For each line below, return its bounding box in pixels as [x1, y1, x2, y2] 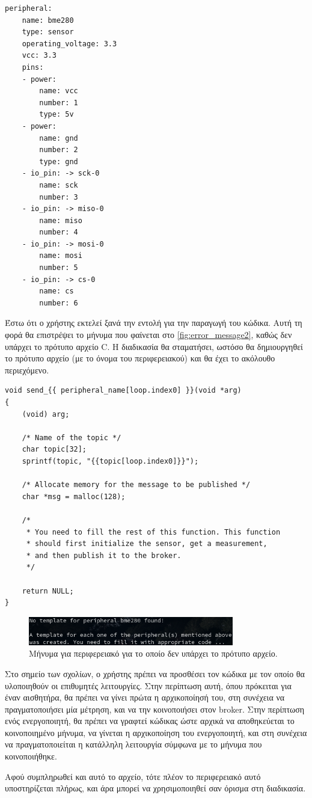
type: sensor [22, 28, 74, 37]
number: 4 [39, 228, 78, 237]
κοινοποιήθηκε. [5, 750, 57, 763]
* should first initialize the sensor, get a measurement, [26, 539, 268, 548]
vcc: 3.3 [22, 51, 57, 60]
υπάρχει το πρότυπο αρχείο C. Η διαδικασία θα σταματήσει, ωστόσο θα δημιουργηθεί [5, 340, 303, 352]
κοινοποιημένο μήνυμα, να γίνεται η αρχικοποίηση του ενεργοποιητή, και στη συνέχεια [5, 726, 307, 738]
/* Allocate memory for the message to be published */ [22, 480, 251, 490]
